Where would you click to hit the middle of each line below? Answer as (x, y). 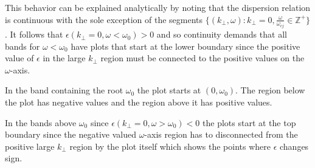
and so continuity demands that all (222, 34)
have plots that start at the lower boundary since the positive (185, 46)
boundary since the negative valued (71, 134)
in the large (64, 58)
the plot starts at (169, 90)
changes (294, 146)
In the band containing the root (64, 90)
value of (19, 58)
